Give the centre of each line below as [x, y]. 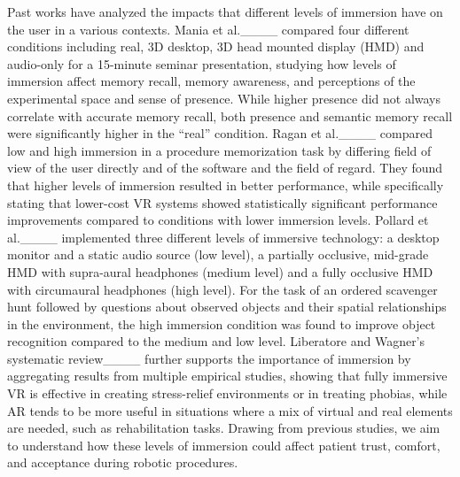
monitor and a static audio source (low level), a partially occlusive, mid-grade [218, 254]
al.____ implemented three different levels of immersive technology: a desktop [223, 237]
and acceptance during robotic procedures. [123, 462]
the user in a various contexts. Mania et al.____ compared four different [208, 29]
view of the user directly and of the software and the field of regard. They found [225, 168]
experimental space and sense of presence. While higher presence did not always [224, 98]
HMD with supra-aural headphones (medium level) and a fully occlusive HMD [220, 271]
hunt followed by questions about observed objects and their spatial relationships [227, 307]
